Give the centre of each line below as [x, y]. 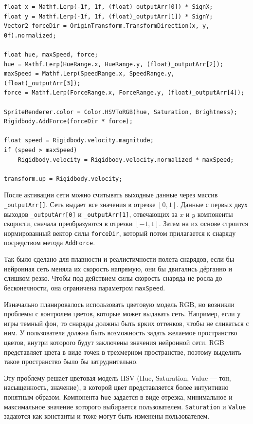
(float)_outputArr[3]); [42, 83]
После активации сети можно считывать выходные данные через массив [111, 195]
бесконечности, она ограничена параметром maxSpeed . [85, 287]
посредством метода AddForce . [50, 242]
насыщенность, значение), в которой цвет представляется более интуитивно [116, 387]
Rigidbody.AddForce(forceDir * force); [68, 122]
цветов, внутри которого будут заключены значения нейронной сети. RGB [114, 342]
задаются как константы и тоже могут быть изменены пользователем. [107, 416]
